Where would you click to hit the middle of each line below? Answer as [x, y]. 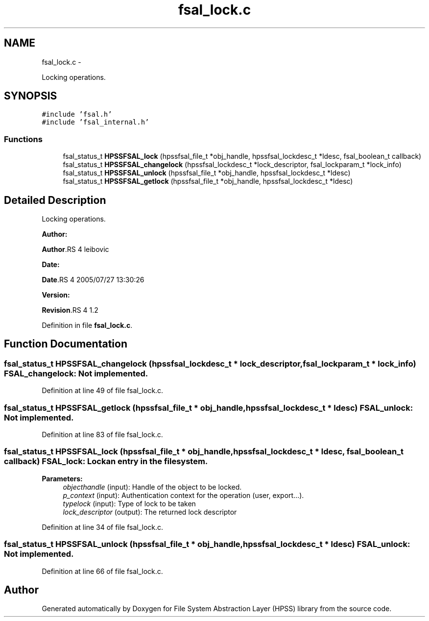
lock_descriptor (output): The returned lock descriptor [150, 512]
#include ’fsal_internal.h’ [95, 122]
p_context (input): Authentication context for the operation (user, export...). [183, 495]
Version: [56, 295]
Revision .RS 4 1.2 [70, 310]
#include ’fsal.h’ [77, 114]
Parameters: [62, 478]
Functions [23, 139]
